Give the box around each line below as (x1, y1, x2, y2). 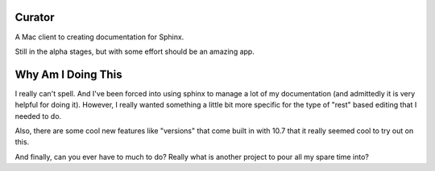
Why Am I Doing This (14, 67, 122, 81)
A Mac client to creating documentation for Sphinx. (14, 32, 184, 42)
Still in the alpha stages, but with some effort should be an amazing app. (14, 47, 255, 56)
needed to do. (14, 111, 62, 120)
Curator (14, 10, 55, 24)
